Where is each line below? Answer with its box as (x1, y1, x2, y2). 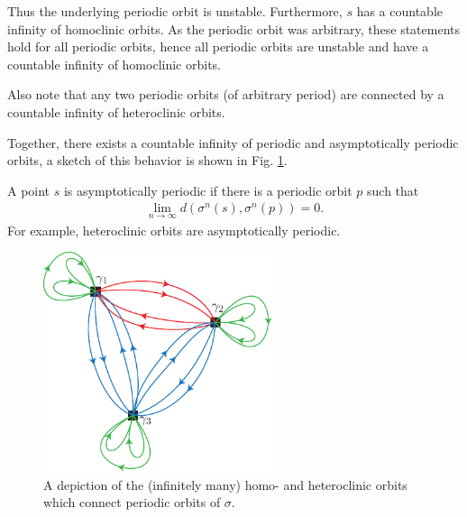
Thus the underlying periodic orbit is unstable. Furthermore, (7, 2, 343, 20)
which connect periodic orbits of (43, 493, 221, 512)
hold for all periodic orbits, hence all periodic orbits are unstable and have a (7, 37, 429, 56)
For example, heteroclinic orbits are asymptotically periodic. (7, 220, 341, 239)
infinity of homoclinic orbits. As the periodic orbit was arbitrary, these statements (7, 19, 460, 38)
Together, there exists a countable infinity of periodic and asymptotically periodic (7, 133, 459, 152)
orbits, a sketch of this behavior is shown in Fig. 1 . (7, 151, 288, 170)
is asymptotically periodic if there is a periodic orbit (63, 180, 353, 199)
